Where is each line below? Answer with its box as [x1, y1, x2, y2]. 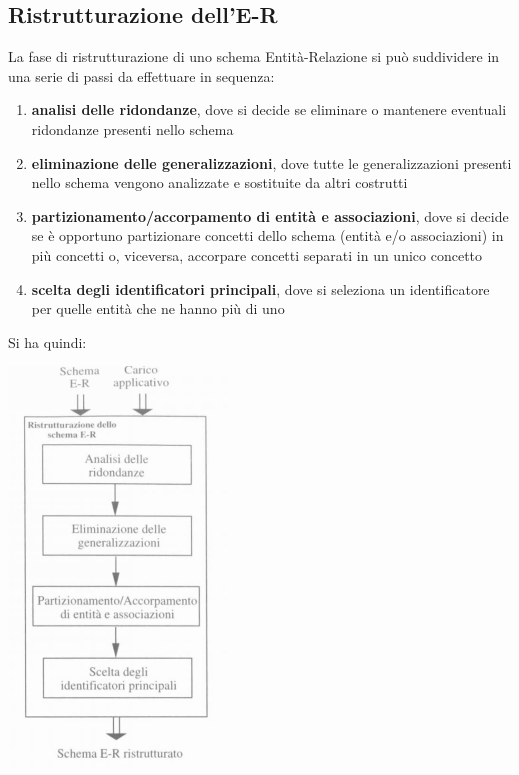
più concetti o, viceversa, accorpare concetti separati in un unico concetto [31, 244, 483, 265]
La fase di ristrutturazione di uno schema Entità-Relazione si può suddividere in [8, 46, 500, 67]
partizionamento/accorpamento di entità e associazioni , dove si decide [31, 205, 509, 226]
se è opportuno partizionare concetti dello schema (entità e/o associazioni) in [31, 225, 504, 246]
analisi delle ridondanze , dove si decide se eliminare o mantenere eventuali [31, 99, 507, 120]
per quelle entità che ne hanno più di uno [31, 298, 285, 319]
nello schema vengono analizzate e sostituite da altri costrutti [31, 172, 408, 193]
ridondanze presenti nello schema [31, 118, 234, 139]
